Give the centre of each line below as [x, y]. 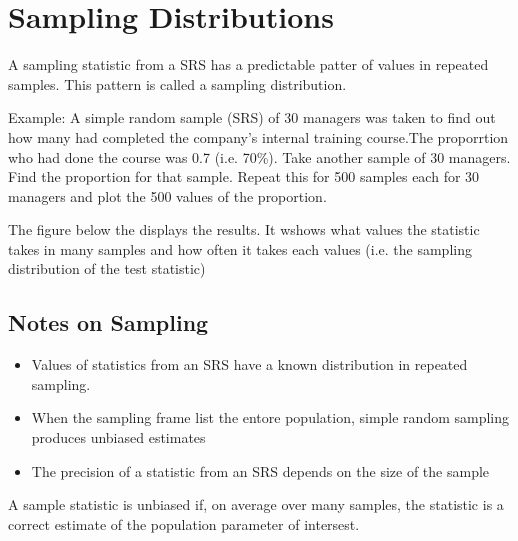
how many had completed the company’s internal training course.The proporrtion [258, 136]
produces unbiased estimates [118, 437]
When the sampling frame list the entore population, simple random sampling [270, 417]
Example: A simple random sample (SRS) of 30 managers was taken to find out [252, 117]
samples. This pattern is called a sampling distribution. [177, 83]
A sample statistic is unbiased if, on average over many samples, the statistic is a [256, 504]
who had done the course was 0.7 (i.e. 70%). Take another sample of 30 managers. [259, 156]
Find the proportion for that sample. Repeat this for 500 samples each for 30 [244, 176]
